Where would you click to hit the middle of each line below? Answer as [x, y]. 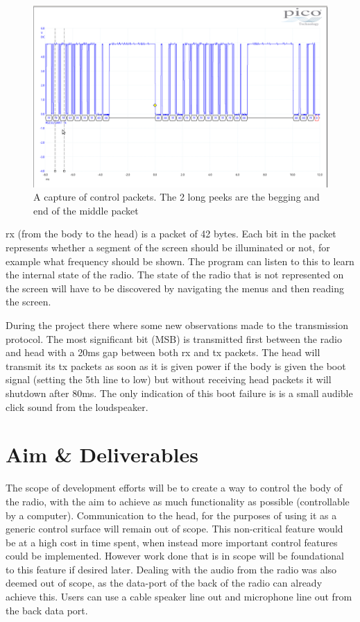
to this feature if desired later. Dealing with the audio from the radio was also [171, 569]
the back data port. [47, 610]
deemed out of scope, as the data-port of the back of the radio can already [164, 583]
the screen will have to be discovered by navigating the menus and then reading [175, 288]
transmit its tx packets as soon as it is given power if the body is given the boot [176, 365]
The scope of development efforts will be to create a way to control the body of [174, 488]
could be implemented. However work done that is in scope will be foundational [175, 556]
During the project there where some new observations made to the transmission [177, 325]
